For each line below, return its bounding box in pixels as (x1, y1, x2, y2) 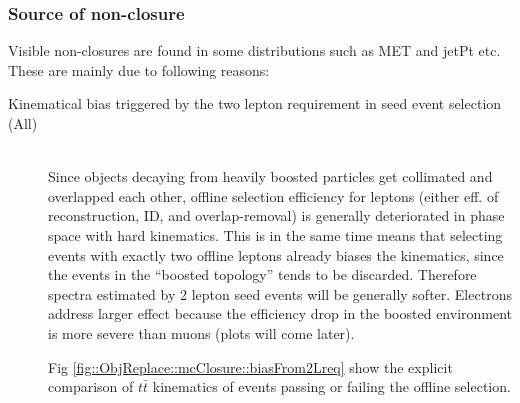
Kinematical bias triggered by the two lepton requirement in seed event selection (8, 93, 502, 114)
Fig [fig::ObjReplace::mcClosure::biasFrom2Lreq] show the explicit (48, 356, 453, 377)
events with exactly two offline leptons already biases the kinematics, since (48, 244, 504, 265)
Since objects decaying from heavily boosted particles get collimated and (48, 166, 493, 187)
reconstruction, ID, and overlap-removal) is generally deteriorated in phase (48, 205, 505, 226)
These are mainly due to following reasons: (8, 59, 270, 80)
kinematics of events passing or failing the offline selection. (152, 376, 511, 397)
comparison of (48, 376, 134, 397)
